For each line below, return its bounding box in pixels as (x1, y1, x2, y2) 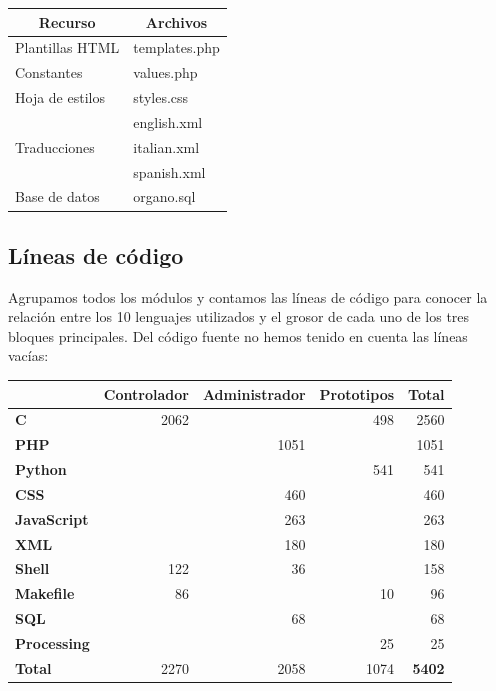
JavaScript (15, 508, 89, 529)
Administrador (202, 383, 306, 404)
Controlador (103, 383, 189, 404)
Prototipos (319, 383, 395, 404)
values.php (133, 62, 198, 83)
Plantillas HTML (15, 37, 120, 58)
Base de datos (15, 186, 100, 207)
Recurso (38, 11, 96, 32)
